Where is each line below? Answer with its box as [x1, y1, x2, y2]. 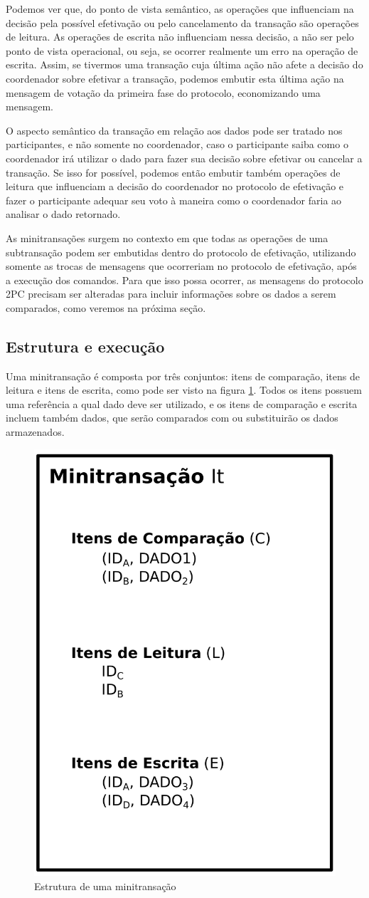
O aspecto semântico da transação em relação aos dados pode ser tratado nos [6, 122, 343, 137]
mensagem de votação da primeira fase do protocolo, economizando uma [6, 85, 321, 100]
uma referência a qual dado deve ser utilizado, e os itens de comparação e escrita [6, 396, 358, 411]
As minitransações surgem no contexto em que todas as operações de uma [6, 230, 328, 245]
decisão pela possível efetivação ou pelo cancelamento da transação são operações [6, 15, 359, 30]
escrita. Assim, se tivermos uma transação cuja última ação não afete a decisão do [6, 57, 363, 72]
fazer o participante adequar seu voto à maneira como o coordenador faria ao [6, 192, 342, 207]
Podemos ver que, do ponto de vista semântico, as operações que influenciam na [6, 1, 354, 16]
